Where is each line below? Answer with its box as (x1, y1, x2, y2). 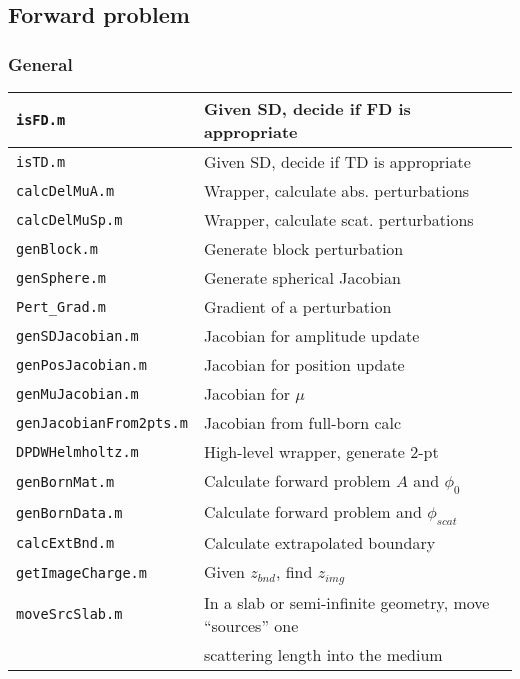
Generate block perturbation (203, 237, 404, 260)
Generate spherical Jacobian (203, 266, 401, 289)
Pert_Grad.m (16, 298, 107, 315)
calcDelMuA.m (16, 182, 115, 199)
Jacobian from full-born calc (203, 411, 402, 434)
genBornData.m (16, 504, 123, 521)
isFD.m (16, 112, 66, 128)
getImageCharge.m (16, 564, 147, 581)
